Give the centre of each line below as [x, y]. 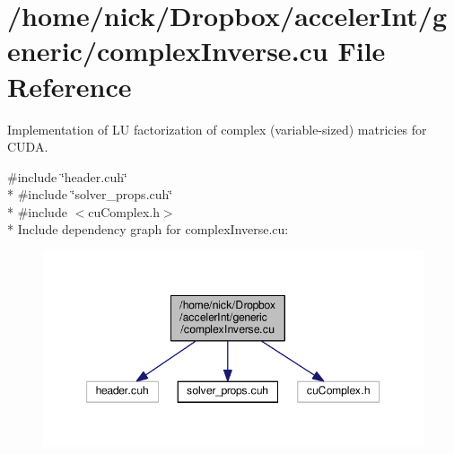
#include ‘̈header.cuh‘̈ [67, 176]
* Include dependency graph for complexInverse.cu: [148, 229]
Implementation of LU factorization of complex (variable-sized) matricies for [217, 129]
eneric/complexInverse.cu [168, 51]
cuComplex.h [124, 211]
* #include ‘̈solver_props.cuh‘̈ [90, 194]
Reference [70, 86]
